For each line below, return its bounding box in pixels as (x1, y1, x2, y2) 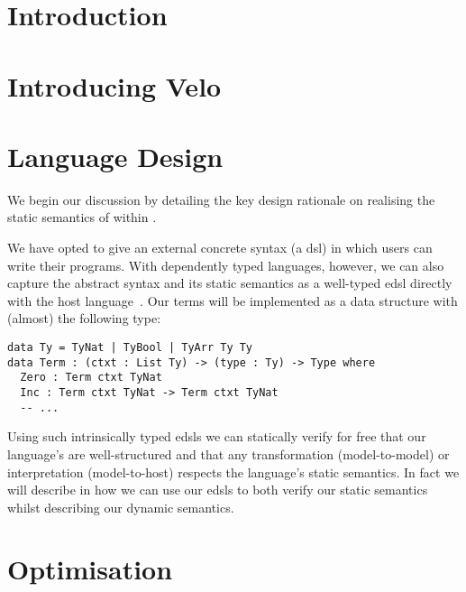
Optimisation (7, 550, 173, 587)
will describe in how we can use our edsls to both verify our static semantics (7, 480, 428, 499)
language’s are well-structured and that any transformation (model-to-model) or (7, 444, 450, 463)
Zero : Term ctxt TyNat (20, 371, 162, 384)
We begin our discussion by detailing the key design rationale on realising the (7, 190, 435, 208)
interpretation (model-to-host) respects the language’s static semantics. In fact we (7, 462, 460, 481)
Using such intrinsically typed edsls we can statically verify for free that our (7, 427, 426, 446)
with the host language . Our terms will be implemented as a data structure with (7, 291, 458, 310)
